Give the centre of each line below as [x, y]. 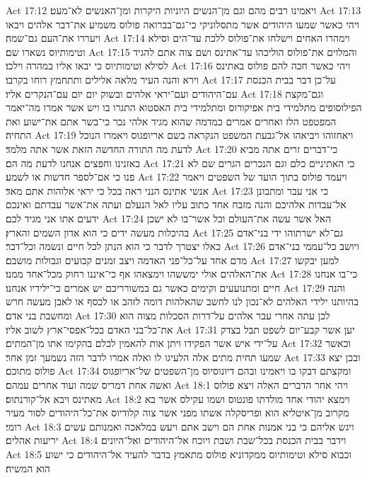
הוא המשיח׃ [28, 468]
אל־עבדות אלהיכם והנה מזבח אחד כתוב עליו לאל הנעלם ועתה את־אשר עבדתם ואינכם [176, 204]
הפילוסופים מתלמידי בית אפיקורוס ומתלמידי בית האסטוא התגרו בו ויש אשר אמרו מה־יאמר [184, 107]
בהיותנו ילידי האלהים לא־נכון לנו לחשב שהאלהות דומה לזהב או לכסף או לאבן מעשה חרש [182, 301]
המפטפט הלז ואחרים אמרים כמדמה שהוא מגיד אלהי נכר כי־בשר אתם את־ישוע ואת [171, 121]
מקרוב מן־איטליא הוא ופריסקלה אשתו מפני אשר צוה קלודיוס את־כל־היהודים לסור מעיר [177, 412]
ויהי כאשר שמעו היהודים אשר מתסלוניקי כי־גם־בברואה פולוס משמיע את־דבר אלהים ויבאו [183, 24]
